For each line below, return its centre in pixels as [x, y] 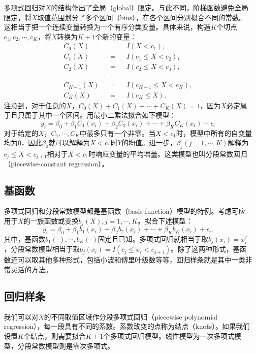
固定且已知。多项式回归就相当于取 [153, 239]
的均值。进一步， [149, 143]
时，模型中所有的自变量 [214, 133]
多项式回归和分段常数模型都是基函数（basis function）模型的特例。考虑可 [121, 211]
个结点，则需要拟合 [54, 336]
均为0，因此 [23, 143]
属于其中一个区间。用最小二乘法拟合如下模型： [100, 115]
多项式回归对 [25, 7]
